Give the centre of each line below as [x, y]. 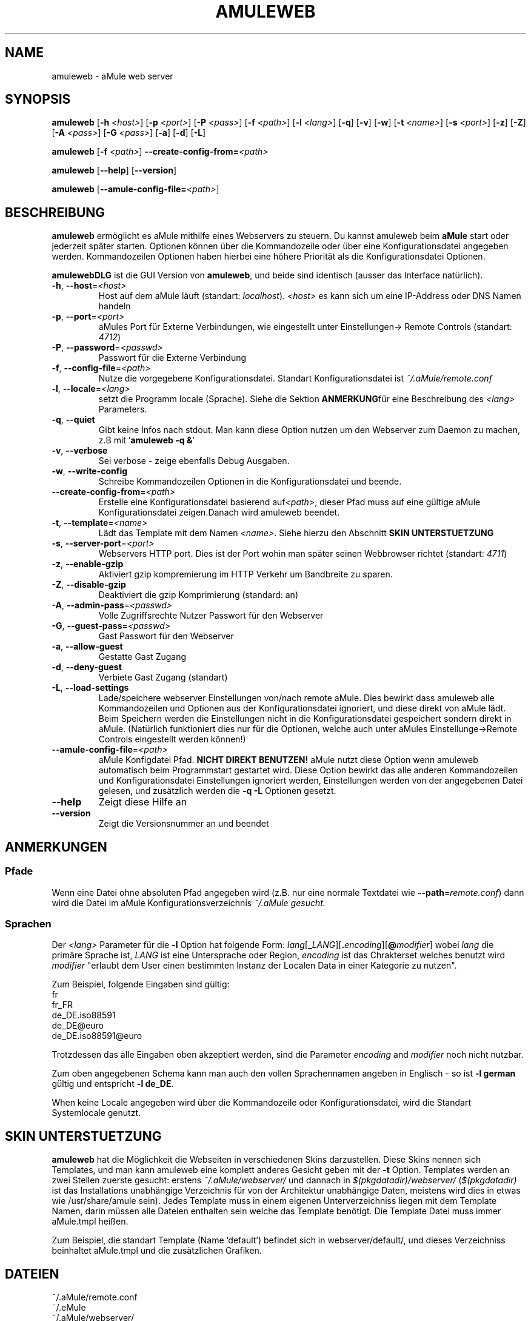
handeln [115, 306]
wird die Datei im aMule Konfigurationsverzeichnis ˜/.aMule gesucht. [189, 903]
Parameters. [123, 409]
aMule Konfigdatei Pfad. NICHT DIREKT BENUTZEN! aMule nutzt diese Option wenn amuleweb [288, 760]
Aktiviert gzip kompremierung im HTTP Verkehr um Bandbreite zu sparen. [245, 574]
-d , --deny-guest [87, 667]
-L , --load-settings [90, 688]
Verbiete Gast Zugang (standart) [163, 677]
